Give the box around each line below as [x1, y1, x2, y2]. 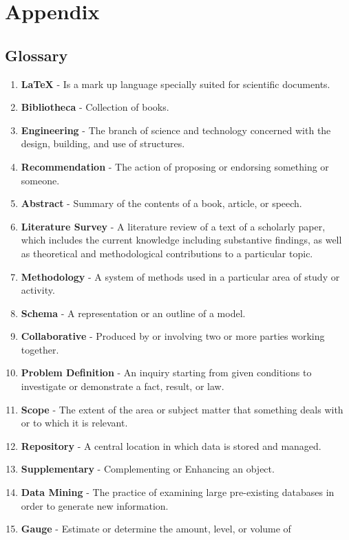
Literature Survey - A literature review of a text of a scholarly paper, [21, 219, 326, 233]
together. [21, 342, 59, 356]
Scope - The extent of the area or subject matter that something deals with [21, 402, 343, 416]
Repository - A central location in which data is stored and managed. [21, 438, 321, 453]
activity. [21, 283, 55, 297]
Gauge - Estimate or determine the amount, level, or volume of [21, 521, 291, 536]
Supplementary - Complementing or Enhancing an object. [21, 462, 275, 476]
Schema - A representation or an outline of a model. [21, 305, 246, 320]
